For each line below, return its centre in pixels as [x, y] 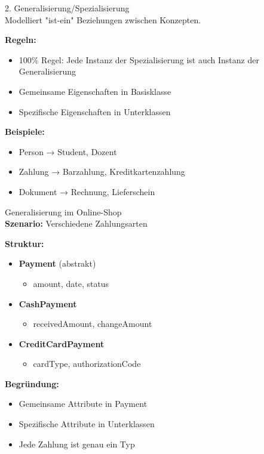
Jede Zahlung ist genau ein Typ [77, 444]
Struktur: [24, 243]
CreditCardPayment [62, 343]
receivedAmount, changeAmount [93, 324]
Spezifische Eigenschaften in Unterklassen [95, 111]
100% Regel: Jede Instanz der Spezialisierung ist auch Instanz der [139, 59]
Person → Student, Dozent [68, 151]
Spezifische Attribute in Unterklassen [87, 424]
